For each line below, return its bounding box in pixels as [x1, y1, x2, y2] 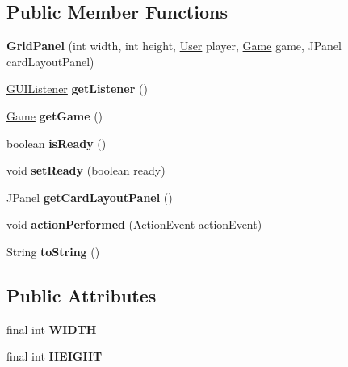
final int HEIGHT [6, 348, 103, 365]
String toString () [6, 243, 100, 259]
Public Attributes [6, 282, 157, 307]
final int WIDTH [6, 320, 97, 337]
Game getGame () [6, 107, 103, 124]
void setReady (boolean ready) [6, 162, 166, 179]
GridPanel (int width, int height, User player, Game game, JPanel [6, 37, 342, 54]
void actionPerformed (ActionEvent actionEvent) [6, 216, 262, 233]
